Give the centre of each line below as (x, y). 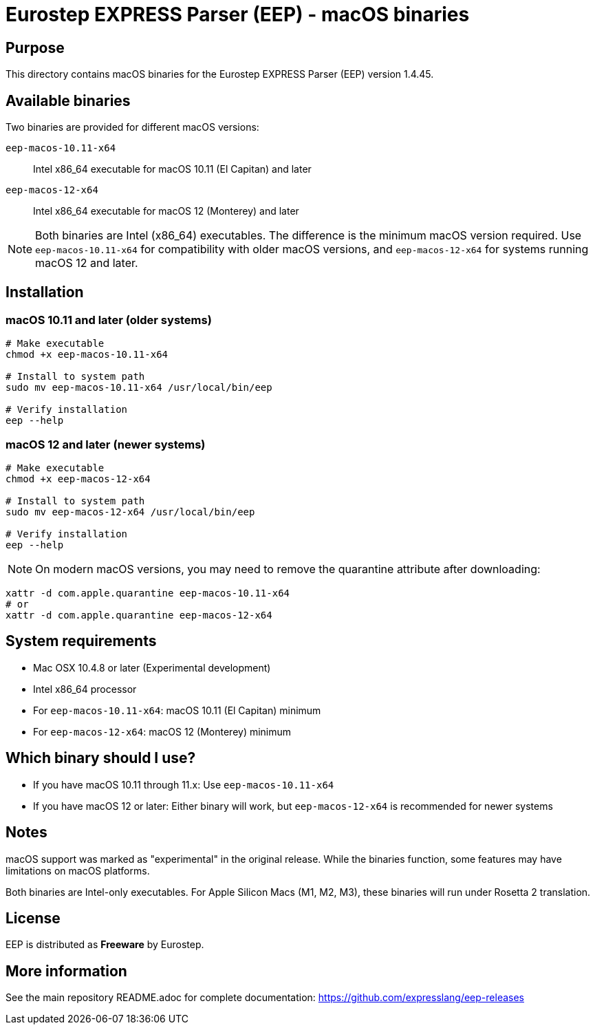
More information (66, 971)
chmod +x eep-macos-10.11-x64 (87, 355)
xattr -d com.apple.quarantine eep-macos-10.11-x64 (148, 593)
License (33, 918)
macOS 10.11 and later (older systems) (109, 320)
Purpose (35, 47)
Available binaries (68, 100)
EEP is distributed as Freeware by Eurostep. (105, 945)
